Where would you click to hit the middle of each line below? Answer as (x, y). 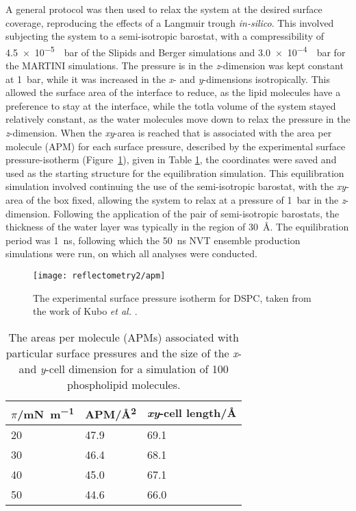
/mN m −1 (46, 413)
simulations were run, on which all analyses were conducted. (131, 253)
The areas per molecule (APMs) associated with (124, 337)
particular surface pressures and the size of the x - (124, 353)
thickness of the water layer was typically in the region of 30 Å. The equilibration (177, 227)
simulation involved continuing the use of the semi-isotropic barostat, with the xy (176, 186)
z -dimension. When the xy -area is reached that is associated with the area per (169, 132)
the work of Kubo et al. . (85, 311)
